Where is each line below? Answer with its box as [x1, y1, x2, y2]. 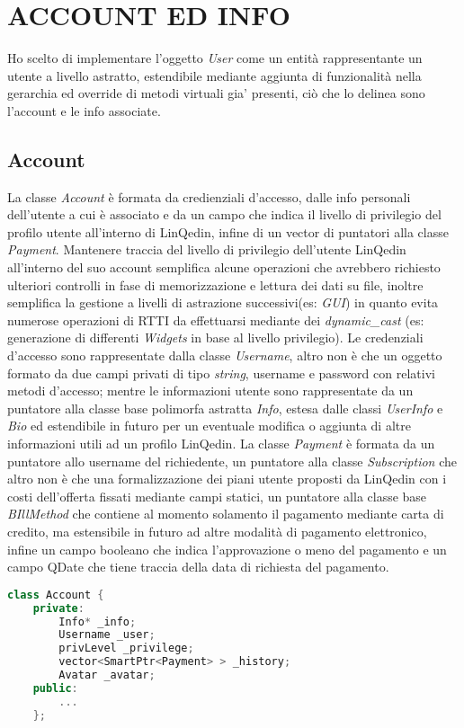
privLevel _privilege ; [58, 642, 194, 655]
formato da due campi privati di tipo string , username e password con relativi [7, 363, 435, 382]
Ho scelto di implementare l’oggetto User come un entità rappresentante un [7, 49, 423, 67]
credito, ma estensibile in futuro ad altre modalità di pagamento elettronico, [7, 521, 427, 540]
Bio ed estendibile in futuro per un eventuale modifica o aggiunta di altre [7, 416, 411, 435]
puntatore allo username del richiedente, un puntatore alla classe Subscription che [7, 451, 457, 470]
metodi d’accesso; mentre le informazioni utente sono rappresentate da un [7, 381, 414, 400]
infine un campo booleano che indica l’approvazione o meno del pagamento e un [7, 539, 447, 558]
